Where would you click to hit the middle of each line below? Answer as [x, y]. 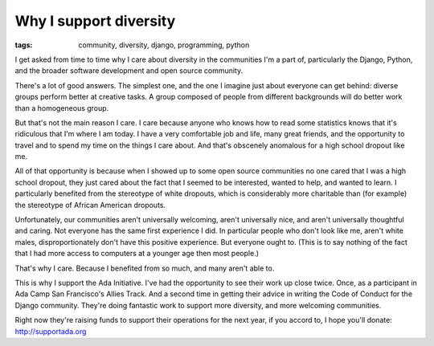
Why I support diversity [95, 21]
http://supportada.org [51, 331]
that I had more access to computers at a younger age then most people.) [137, 254]
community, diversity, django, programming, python [164, 45]
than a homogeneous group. [62, 108]
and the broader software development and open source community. [129, 71]
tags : [24, 45]
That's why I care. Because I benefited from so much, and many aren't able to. [145, 268]
